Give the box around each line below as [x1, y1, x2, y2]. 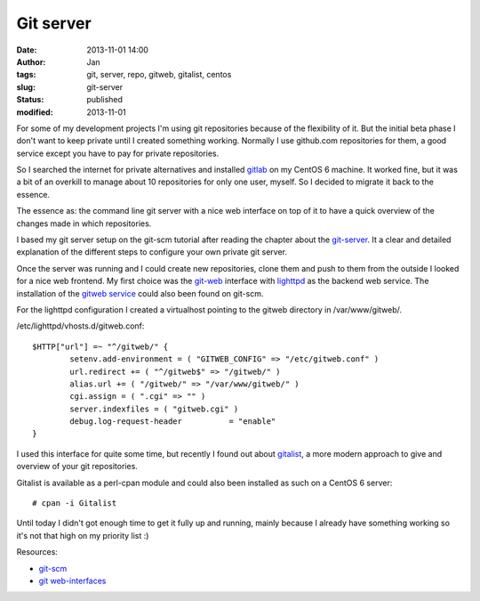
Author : [16, 56, 46, 67]
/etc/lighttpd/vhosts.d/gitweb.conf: [16, 321, 145, 331]
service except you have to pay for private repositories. [16, 148, 220, 158]
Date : [16, 45, 37, 55]
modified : [16, 107, 53, 118]
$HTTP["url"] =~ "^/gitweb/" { [32, 341, 169, 352]
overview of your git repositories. [16, 461, 138, 472]
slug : [16, 81, 36, 93]
